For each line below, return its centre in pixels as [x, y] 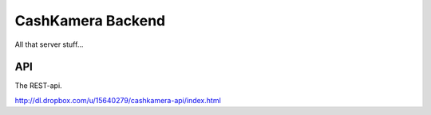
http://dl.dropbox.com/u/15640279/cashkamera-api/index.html [118, 100]
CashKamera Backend [90, 21]
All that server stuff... [49, 44]
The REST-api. [39, 86]
